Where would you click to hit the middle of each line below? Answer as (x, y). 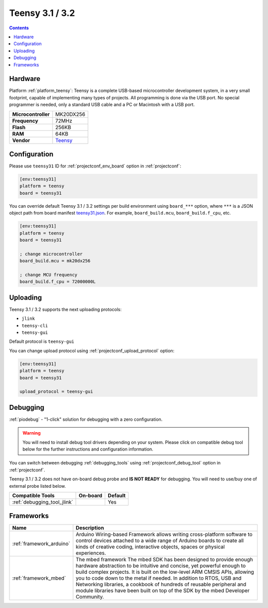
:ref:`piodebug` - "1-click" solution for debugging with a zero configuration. (86, 419)
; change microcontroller (51, 254)
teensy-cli (35, 326)
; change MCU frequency (49, 275)
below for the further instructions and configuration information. (88, 449)
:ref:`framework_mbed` (39, 578)
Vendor (21, 140)
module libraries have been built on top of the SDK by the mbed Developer (163, 591)
